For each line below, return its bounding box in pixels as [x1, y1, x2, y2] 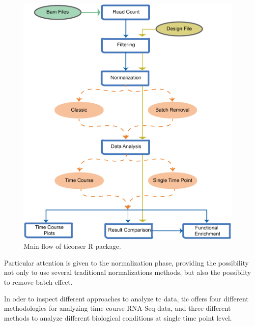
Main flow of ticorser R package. [24, 241, 121, 251]
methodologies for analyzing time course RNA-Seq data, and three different [4, 303, 231, 313]
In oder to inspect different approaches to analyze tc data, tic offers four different [4, 293, 249, 303]
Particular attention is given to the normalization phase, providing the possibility [4, 257, 249, 267]
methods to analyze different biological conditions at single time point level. [4, 312, 232, 323]
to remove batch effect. [4, 277, 73, 287]
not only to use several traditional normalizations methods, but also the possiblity [4, 267, 251, 277]
